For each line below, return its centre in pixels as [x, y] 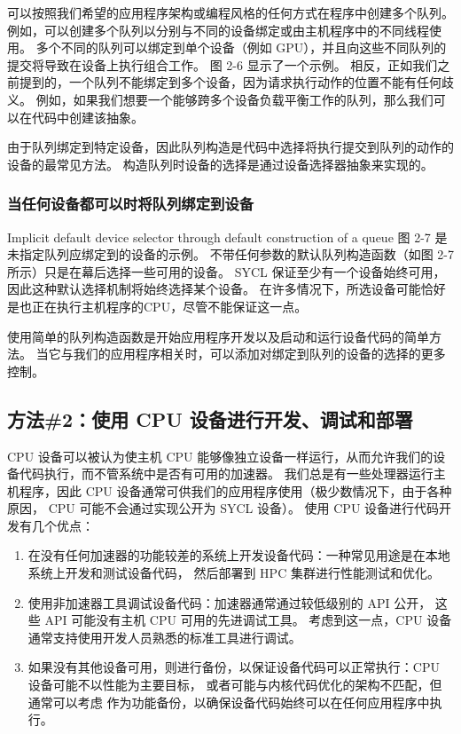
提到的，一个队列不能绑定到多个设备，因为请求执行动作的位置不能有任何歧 [236, 82]
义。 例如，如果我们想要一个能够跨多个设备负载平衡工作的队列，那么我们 [220, 99]
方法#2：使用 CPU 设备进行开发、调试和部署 [210, 418]
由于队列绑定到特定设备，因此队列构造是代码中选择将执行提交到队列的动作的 [230, 147]
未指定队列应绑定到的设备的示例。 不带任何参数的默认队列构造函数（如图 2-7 [230, 254]
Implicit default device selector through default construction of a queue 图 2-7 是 [227, 237]
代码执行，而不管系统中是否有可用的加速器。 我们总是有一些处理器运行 [226, 474]
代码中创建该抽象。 [87, 117]
